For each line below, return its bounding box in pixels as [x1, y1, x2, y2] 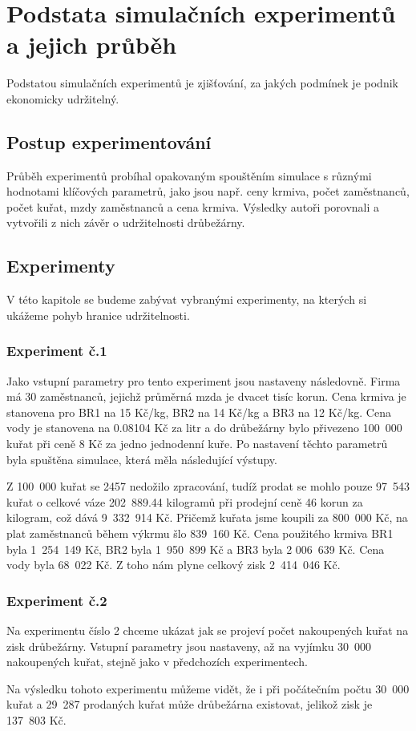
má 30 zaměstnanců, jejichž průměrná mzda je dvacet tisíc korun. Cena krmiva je [6, 388, 406, 405]
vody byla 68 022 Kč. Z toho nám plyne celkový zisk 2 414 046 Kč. [6, 556, 341, 573]
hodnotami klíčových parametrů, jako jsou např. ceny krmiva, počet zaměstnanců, [6, 183, 410, 200]
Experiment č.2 [6, 590, 107, 610]
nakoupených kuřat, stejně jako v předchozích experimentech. [6, 653, 308, 670]
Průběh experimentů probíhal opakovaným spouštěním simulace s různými [6, 167, 372, 184]
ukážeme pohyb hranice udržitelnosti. [6, 306, 190, 323]
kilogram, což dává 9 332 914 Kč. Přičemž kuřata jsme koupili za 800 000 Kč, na [6, 509, 408, 526]
